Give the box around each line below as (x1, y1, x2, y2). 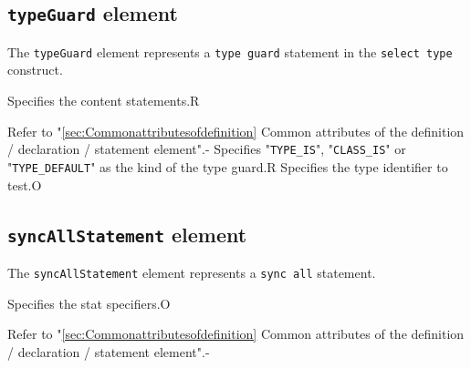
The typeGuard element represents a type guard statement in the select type (7, 42, 453, 61)
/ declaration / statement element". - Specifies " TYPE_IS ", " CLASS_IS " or (7, 139, 406, 158)
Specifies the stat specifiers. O (7, 293, 171, 312)
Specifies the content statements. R (7, 91, 200, 110)
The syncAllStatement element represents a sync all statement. (7, 262, 376, 281)
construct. (7, 60, 63, 79)
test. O (7, 175, 42, 194)
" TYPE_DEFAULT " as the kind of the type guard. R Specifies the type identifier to (7, 157, 448, 176)
